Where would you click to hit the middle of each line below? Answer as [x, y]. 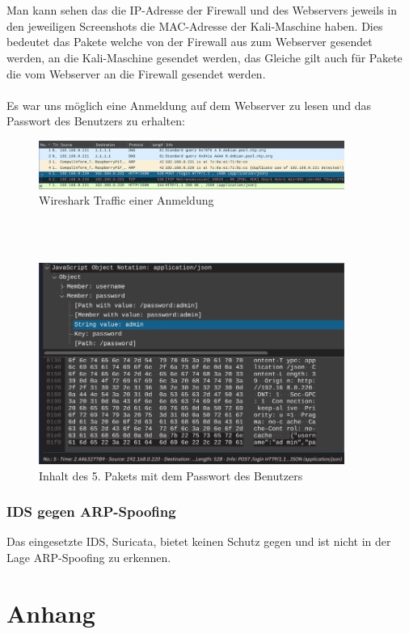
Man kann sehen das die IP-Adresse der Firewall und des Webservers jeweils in [202, 10]
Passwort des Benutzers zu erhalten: [96, 121]
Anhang [51, 613]
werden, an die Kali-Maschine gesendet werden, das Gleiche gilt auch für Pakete [204, 57]
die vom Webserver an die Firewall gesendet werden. [136, 73]
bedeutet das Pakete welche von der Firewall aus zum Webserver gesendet [190, 42]
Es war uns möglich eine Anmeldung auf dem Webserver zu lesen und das [189, 105]
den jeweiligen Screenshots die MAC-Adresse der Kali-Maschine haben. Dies [195, 25]
